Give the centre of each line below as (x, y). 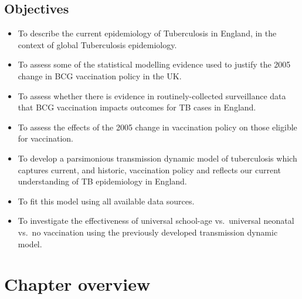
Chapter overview (77, 284)
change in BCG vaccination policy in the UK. (100, 75)
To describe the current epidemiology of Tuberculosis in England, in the (147, 33)
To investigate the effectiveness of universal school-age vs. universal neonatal (156, 221)
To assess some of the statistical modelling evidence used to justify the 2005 (154, 64)
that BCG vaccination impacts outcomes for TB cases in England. (137, 107)
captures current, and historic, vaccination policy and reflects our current (149, 169)
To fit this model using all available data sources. (106, 201)
